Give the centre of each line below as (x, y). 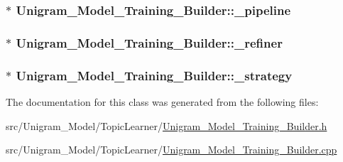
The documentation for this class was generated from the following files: (162, 101)
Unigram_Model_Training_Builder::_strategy (154, 75)
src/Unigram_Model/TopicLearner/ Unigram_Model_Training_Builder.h (167, 125)
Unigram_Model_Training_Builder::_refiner (149, 42)
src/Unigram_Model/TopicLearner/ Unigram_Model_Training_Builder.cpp (171, 150)
